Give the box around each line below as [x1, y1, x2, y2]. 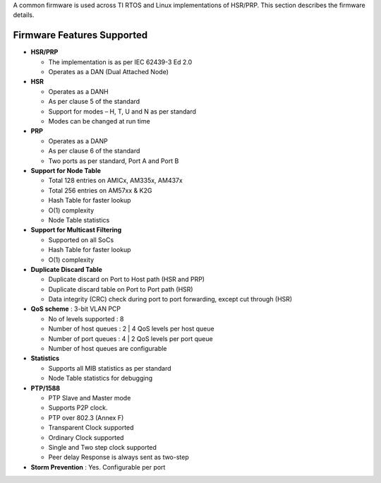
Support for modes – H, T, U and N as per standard [48, 107, 197, 116]
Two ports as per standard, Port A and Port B [48, 156, 179, 165]
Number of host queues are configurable [48, 345, 167, 353]
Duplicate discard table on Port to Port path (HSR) [48, 285, 193, 293]
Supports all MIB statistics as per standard [48, 364, 172, 372]
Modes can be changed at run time [48, 117, 151, 126]
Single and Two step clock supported [48, 443, 157, 451]
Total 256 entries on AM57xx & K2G [48, 186, 152, 194]
